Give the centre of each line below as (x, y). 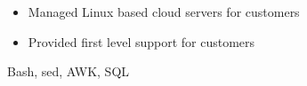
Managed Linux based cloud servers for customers (164, 12)
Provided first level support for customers (141, 41)
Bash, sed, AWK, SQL (69, 71)
